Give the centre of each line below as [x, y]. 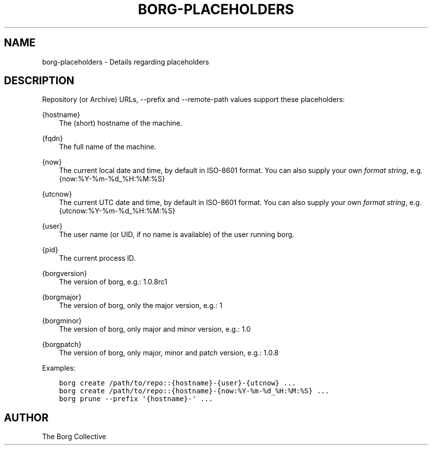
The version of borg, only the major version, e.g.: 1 [141, 306]
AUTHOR [26, 417]
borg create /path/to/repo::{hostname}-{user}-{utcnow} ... [178, 383]
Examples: [59, 368]
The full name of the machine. [108, 147]
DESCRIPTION [39, 81]
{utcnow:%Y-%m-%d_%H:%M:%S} [117, 211]
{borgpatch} [62, 345]
